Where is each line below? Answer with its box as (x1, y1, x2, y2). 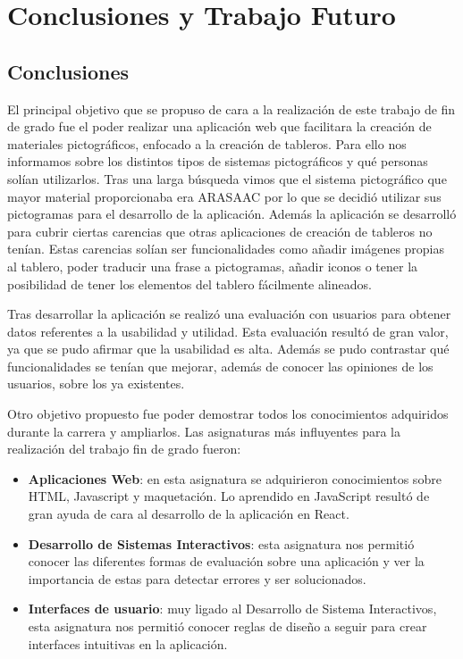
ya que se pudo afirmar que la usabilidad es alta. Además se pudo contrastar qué (7, 339, 450, 358)
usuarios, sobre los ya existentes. (7, 374, 185, 393)
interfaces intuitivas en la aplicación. (28, 634, 228, 653)
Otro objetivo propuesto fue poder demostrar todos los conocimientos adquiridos (7, 405, 449, 423)
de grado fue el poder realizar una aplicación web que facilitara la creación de (7, 117, 432, 136)
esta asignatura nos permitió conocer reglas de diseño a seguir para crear (28, 617, 427, 636)
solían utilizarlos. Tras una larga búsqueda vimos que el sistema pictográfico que (7, 169, 447, 188)
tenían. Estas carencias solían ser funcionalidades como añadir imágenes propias (7, 239, 445, 258)
